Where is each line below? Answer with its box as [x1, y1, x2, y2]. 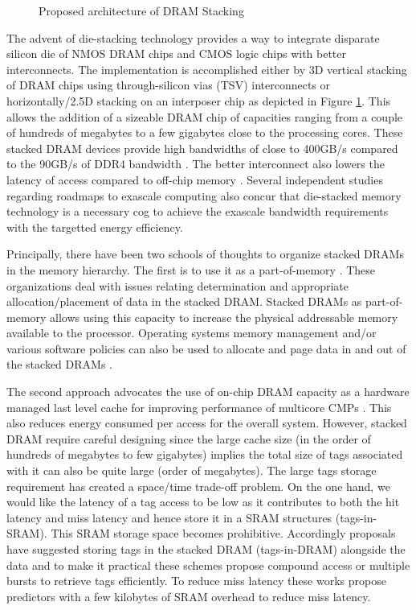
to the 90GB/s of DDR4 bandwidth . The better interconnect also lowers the [6, 155, 385, 172]
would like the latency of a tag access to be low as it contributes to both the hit [6, 493, 400, 510]
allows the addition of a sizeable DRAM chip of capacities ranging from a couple [6, 108, 403, 125]
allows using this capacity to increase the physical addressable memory [50, 308, 398, 325]
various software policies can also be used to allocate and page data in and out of [6, 340, 406, 357]
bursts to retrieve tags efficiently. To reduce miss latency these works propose [6, 572, 386, 589]
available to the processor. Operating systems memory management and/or [6, 324, 377, 341]
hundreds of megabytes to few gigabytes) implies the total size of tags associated [6, 446, 403, 463]
